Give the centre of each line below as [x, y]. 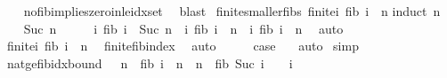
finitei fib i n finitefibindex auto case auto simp [183, 46]
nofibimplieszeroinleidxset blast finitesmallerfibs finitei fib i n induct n [232, 11]
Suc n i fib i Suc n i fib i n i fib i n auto [183, 28]
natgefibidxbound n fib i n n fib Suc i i [150, 62]
